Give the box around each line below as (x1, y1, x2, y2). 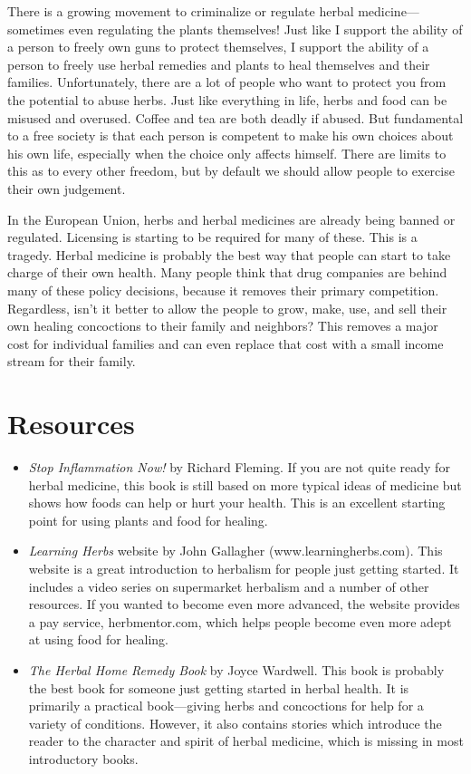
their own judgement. (7, 179, 126, 198)
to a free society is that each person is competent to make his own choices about (7, 126, 454, 145)
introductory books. (28, 749, 139, 768)
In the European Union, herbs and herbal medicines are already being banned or (7, 209, 456, 228)
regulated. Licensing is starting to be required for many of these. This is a (7, 227, 418, 247)
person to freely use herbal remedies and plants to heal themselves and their (7, 54, 430, 73)
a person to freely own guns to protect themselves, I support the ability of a (7, 37, 429, 56)
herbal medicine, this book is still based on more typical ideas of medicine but (28, 475, 462, 494)
